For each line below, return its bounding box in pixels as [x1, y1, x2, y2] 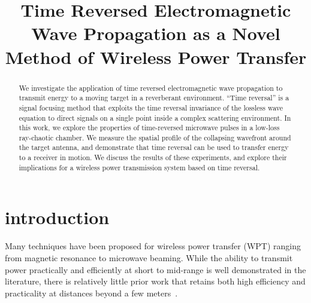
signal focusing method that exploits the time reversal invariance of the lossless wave [19, 102, 283, 112]
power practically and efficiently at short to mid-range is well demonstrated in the [5, 263, 306, 276]
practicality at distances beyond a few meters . [5, 286, 178, 299]
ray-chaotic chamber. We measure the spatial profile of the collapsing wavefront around [19, 132, 291, 142]
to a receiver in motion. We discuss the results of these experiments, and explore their [19, 152, 287, 163]
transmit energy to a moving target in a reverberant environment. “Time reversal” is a [19, 93, 289, 103]
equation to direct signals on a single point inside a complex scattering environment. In [19, 112, 291, 123]
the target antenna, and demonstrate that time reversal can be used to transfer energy [19, 142, 289, 152]
